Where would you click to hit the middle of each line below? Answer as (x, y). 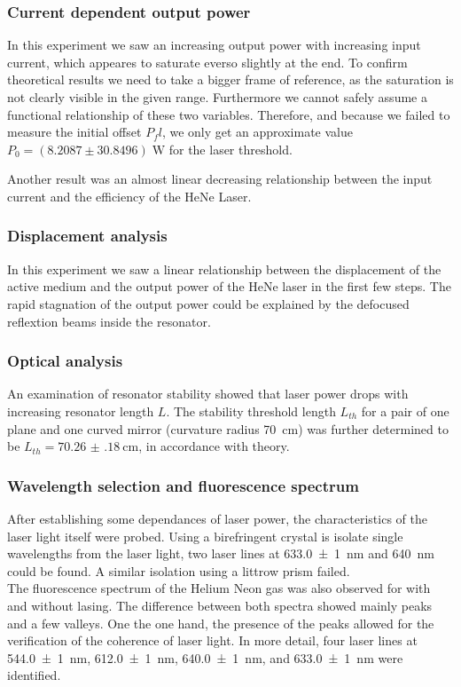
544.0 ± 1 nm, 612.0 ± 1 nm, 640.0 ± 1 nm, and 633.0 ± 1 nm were (205, 657)
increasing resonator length (81, 411)
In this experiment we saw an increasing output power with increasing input (214, 45)
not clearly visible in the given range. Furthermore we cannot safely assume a (217, 97)
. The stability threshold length (251, 411)
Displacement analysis (87, 236)
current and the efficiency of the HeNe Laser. (129, 196)
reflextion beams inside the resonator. (109, 321)
